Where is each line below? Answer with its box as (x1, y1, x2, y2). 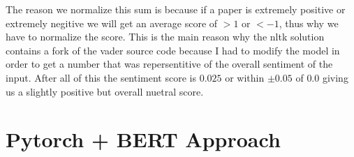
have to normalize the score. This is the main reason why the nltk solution (6, 29, 325, 44)
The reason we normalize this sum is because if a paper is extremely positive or (6, 2, 346, 16)
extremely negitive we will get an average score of (6, 15, 218, 30)
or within (225, 70, 265, 84)
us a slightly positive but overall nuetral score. (6, 84, 204, 98)
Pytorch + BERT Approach (6, 125, 281, 154)
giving (322, 70, 348, 84)
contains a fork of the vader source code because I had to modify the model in (6, 43, 340, 57)
